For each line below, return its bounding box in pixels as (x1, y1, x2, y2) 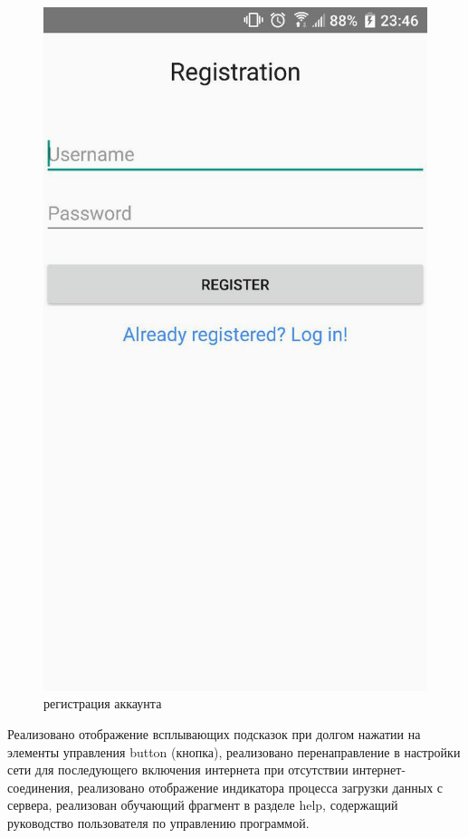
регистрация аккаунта (43, 694, 162, 713)
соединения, (7, 777, 74, 796)
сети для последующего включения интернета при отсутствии (7, 760, 349, 779)
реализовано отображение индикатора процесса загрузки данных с (77, 777, 444, 796)
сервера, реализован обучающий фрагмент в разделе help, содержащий (7, 795, 398, 814)
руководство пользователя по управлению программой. (7, 813, 310, 832)
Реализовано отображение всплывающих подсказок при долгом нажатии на (7, 724, 421, 743)
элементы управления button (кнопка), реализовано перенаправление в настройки (7, 742, 461, 761)
